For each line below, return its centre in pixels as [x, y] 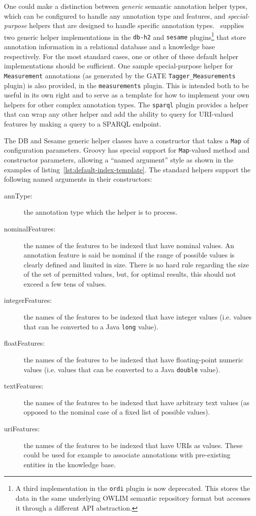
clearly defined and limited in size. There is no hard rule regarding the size [136, 264]
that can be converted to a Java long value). [91, 326]
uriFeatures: [22, 428]
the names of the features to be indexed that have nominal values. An [129, 245]
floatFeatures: [24, 343]
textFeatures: [24, 386]
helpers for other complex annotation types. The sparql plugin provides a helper [126, 104]
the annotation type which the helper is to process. [101, 212]
